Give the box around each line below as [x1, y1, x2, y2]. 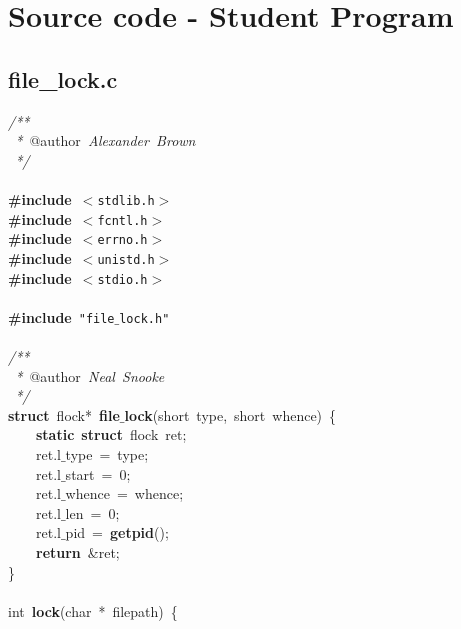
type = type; [65, 444, 149, 465]
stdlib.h [97, 193, 155, 208]
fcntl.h [97, 213, 148, 228]
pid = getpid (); [65, 522, 169, 543]
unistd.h [97, 252, 155, 267]
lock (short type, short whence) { [124, 404, 337, 425]
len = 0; [65, 502, 120, 523]
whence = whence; [65, 483, 184, 504]
